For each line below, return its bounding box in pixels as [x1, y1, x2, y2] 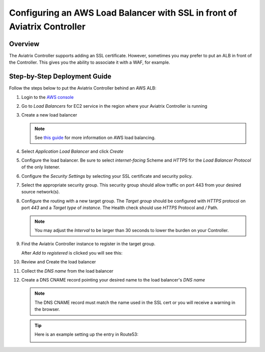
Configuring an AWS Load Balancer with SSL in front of [9, 7, 238, 18]
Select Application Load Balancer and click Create [21, 148, 124, 154]
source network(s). [21, 189, 60, 195]
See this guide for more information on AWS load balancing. [34, 135, 156, 141]
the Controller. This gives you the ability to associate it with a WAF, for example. [9, 59, 170, 66]
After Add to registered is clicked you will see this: [21, 250, 123, 256]
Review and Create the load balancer [21, 259, 96, 265]
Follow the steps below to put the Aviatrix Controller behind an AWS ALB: [9, 85, 157, 91]
